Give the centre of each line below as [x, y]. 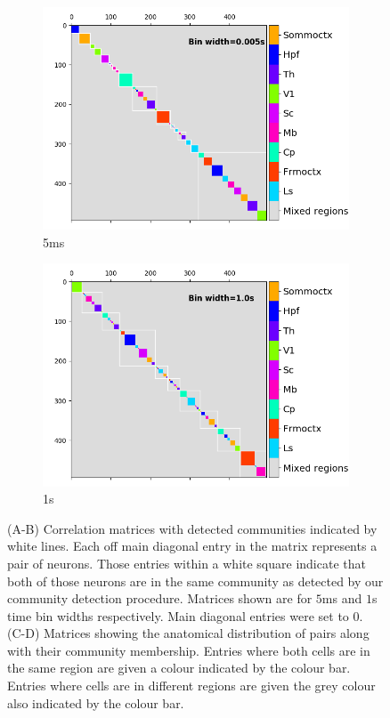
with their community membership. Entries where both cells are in [189, 650]
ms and [342, 598]
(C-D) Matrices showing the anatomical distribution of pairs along [188, 633]
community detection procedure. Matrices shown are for [160, 598]
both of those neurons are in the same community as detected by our [195, 581]
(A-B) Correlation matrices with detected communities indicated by [192, 528]
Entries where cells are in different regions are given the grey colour [191, 686]
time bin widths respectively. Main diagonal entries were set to [178, 615]
